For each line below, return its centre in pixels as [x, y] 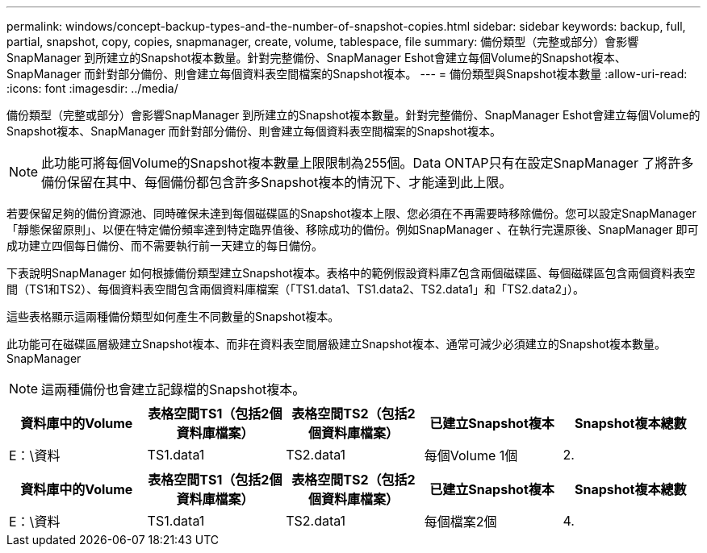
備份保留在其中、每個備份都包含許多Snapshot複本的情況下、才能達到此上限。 [277, 182]
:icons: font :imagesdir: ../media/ [92, 88]
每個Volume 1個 [471, 455]
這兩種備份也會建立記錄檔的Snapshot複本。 [174, 389]
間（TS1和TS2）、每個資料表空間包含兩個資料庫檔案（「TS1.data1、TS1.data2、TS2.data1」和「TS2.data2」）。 [296, 289]
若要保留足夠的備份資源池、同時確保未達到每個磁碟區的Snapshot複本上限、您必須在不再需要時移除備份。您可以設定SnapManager [351, 213]
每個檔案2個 [460, 522]
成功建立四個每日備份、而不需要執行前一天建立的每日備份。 [165, 245]
